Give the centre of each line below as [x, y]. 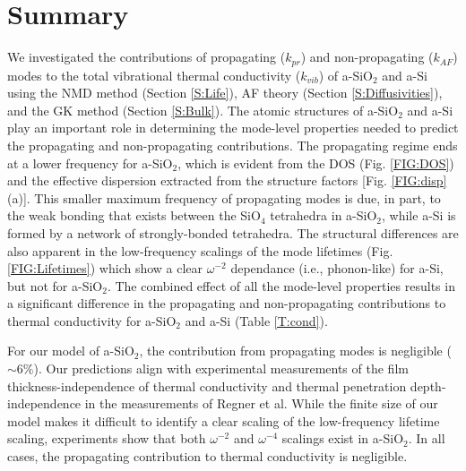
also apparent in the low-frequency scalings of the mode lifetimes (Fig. [200, 250]
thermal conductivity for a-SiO [92, 320]
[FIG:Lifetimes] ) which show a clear [105, 268]
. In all [427, 438]
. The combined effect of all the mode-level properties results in [281, 285]
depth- [428, 385]
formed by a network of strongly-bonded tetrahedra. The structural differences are [233, 232]
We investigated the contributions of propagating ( [147, 57]
